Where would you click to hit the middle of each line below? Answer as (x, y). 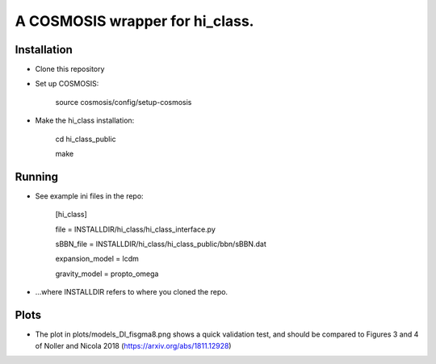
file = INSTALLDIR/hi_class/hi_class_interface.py (135, 229)
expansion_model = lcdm (97, 259)
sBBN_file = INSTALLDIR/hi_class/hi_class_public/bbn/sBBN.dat (161, 244)
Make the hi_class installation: (85, 120)
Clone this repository (70, 69)
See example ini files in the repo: (90, 196)
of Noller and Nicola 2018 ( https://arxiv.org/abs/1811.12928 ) (133, 345)
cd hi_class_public (86, 139)
